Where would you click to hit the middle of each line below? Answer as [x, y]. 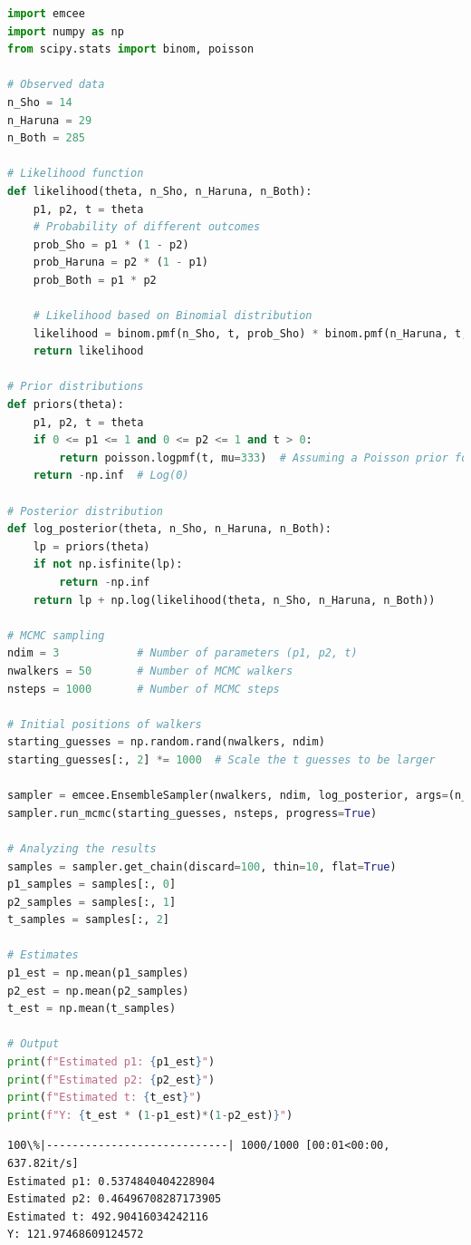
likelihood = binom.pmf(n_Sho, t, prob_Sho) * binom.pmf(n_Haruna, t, [250, 333]
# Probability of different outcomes [147, 227]
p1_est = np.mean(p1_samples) [98, 973]
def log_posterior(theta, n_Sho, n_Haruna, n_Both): [169, 529]
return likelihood [88, 351]
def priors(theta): [66, 405]
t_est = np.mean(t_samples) [92, 1009]
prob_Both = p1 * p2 [95, 280]
